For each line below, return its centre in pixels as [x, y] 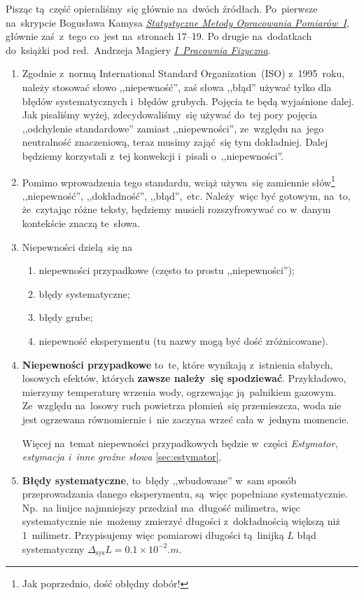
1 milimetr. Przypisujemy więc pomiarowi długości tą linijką [153, 535]
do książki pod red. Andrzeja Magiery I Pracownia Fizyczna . [138, 49]
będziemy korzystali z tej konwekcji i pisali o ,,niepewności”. [153, 155]
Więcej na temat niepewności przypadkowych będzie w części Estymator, [180, 443]
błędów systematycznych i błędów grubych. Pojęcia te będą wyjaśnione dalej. [188, 101]
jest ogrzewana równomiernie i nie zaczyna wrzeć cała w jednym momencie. [185, 419]
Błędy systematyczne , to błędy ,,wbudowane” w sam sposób [159, 480]
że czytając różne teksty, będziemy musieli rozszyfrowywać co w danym [176, 209]
